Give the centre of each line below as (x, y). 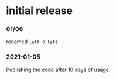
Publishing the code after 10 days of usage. (58, 70)
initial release (40, 11)
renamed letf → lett (32, 42)
